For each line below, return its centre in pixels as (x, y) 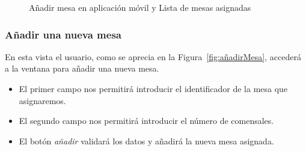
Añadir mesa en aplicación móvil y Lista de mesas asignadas (140, 7)
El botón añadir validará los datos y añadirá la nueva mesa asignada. (146, 140)
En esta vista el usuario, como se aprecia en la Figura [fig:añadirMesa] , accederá (153, 56)
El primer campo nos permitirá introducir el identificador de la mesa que (153, 88)
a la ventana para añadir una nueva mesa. (82, 68)
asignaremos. (42, 100)
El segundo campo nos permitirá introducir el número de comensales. (146, 121)
